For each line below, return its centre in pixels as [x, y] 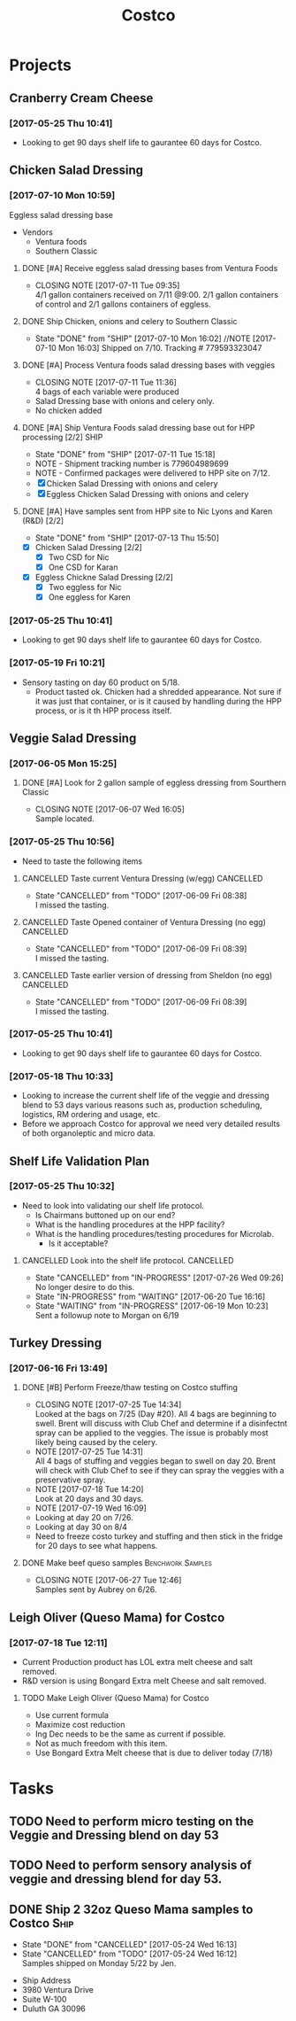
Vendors [37, 232]
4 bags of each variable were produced [107, 392]
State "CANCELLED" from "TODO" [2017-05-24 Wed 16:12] [129, 1954]
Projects [41, 65]
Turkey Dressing [56, 1343]
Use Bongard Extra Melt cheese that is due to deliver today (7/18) [154, 1753]
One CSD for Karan [83, 567]
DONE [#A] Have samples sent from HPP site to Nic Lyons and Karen [147, 511]
